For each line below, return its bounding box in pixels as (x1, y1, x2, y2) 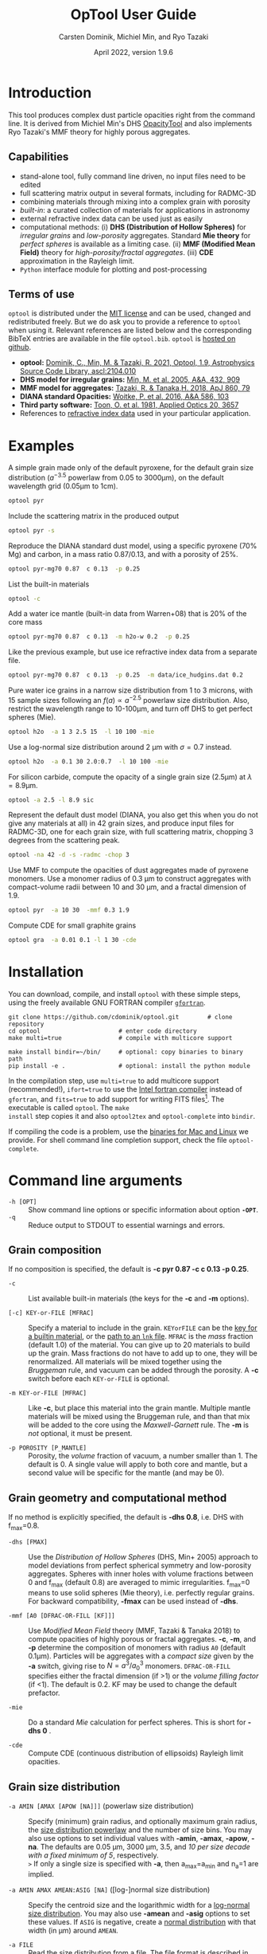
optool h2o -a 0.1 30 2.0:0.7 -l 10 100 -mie (8, 757, 169, 766)
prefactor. (28, 1688, 60, 1698)
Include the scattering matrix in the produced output (8, 511, 180, 520)
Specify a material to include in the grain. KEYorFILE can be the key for (28, 1323, 258, 1332)
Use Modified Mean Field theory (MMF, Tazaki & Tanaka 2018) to (28, 1626, 241, 1635)
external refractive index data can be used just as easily (19, 214, 203, 223)
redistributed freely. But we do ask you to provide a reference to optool (8, 317, 242, 327)
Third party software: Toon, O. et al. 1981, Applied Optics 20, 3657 (19, 400, 239, 410)
